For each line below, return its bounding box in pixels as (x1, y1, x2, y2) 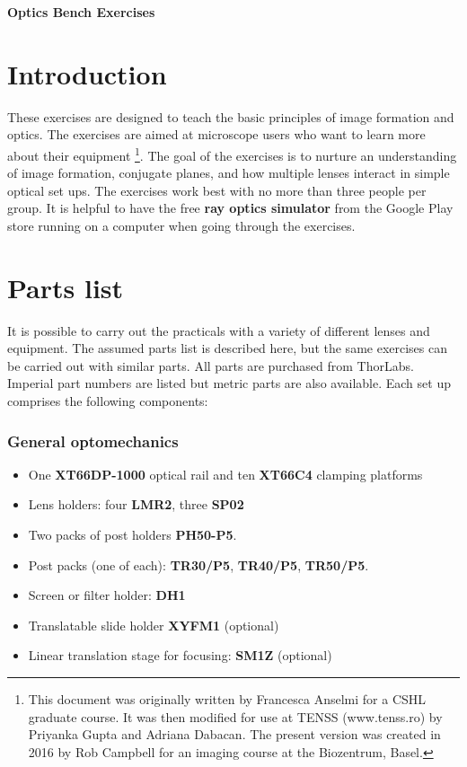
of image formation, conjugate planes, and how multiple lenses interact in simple (7, 163, 450, 182)
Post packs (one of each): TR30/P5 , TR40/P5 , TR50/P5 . (28, 555, 369, 574)
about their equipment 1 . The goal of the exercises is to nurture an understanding (7, 143, 457, 164)
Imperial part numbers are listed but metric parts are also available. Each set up (7, 374, 451, 392)
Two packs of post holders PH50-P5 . (28, 525, 237, 544)
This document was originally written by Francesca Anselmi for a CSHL (28, 690, 427, 708)
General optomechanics (7, 429, 179, 452)
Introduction (7, 55, 167, 92)
